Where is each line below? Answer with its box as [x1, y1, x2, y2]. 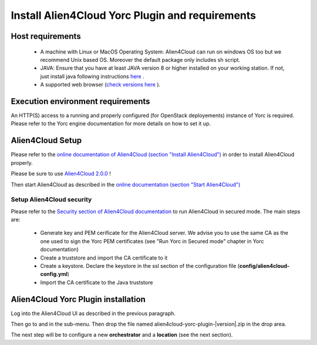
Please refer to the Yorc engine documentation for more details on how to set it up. [11, 120, 211, 127]
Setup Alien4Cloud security [11, 195, 92, 204]
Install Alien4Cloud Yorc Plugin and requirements [11, 9, 257, 22]
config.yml [40, 271, 68, 278]
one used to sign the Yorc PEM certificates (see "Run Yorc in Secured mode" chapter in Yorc [40, 237, 264, 244]
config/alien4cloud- [239, 262, 290, 269]
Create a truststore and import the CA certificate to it [40, 254, 168, 261]
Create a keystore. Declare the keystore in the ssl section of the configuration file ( [40, 262, 240, 269]
